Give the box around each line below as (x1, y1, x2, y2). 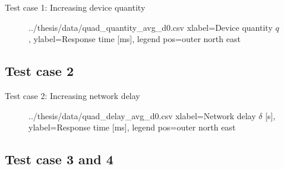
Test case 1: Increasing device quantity (5, 1, 146, 13)
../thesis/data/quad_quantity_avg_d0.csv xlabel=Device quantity (29, 21, 273, 33)
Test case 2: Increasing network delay (5, 89, 140, 101)
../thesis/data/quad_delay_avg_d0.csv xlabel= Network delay (29, 109, 256, 122)
